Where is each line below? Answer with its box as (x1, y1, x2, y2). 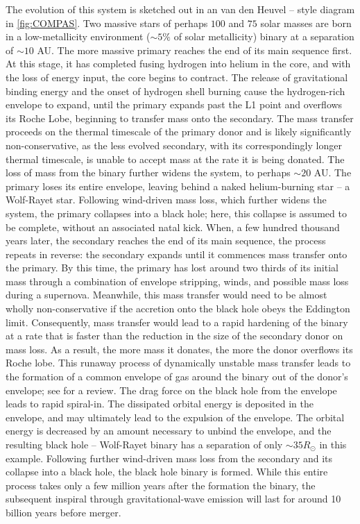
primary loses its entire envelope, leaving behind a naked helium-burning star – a (6, 178, 350, 193)
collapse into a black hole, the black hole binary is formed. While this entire (6, 464, 328, 479)
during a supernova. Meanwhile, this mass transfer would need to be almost (6, 287, 327, 302)
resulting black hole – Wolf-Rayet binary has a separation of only (6, 437, 283, 451)
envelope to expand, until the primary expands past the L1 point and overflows (6, 97, 343, 112)
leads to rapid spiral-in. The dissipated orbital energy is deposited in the (6, 396, 314, 411)
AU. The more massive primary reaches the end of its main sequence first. (37, 42, 352, 57)
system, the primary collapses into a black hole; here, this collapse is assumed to (6, 205, 347, 220)
